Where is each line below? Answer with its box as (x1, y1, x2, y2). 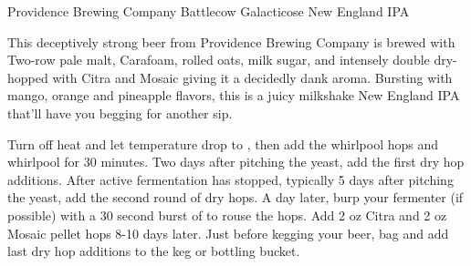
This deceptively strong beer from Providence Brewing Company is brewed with (7, 32, 455, 51)
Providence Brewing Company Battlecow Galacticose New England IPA (7, 2, 410, 20)
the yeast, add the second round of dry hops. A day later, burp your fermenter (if (7, 188, 464, 207)
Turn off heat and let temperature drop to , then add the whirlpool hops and (7, 134, 439, 153)
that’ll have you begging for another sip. (7, 103, 233, 122)
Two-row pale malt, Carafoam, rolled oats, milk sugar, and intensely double (7, 50, 430, 69)
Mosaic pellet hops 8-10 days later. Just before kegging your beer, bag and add (7, 223, 449, 242)
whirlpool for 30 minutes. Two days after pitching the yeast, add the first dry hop (7, 152, 465, 171)
